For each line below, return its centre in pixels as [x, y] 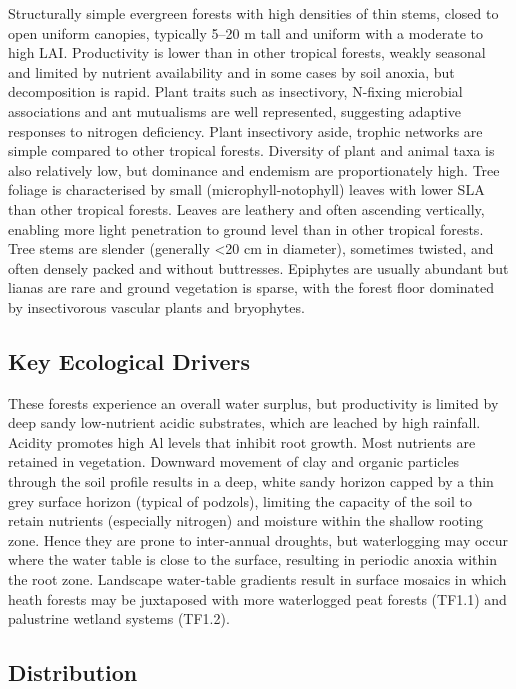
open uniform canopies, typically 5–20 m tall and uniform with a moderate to [246, 32]
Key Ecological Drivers [129, 360]
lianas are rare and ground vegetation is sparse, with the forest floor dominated [251, 287]
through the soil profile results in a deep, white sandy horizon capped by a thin [251, 481]
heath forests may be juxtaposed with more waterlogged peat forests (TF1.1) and [257, 598]
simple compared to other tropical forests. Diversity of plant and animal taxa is [251, 150]
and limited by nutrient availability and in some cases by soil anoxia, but [231, 71]
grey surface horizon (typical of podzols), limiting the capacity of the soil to [240, 500]
